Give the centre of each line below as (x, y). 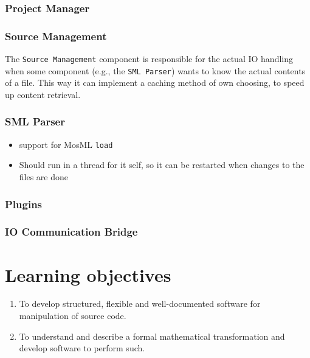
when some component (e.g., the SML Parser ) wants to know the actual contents (155, 70)
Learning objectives (88, 274)
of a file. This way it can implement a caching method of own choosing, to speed (155, 82)
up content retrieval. (43, 94)
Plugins (24, 204)
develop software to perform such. (82, 348)
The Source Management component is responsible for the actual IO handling (149, 59)
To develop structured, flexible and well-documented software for (140, 304)
